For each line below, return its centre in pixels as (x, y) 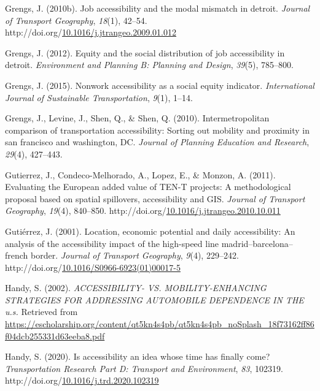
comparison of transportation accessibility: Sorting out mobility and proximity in (158, 130)
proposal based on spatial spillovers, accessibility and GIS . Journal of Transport (155, 198)
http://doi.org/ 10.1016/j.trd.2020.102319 (82, 380)
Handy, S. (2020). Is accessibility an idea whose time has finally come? (138, 356)
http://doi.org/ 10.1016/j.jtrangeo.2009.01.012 (91, 32)
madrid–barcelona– (257, 243)
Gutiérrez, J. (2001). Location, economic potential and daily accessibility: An (150, 231)
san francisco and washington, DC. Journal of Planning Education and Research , (157, 142)
